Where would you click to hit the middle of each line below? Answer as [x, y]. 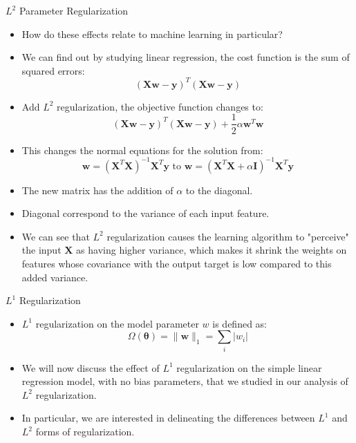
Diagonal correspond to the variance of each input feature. [146, 213]
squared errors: [53, 70]
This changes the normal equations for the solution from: [142, 150]
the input [41, 250]
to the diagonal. [219, 190]
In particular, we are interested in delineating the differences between [168, 418]
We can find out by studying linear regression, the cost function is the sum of [186, 57]
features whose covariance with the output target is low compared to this [177, 263]
